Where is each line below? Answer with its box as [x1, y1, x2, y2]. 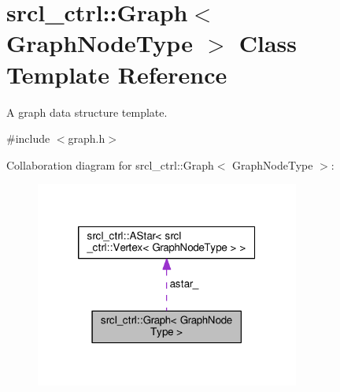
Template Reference [6, 58, 227, 90]
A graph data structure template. [6, 103, 168, 120]
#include [6, 130, 50, 147]
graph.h [68, 130, 105, 147]
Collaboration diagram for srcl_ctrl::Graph [6, 156, 214, 173]
